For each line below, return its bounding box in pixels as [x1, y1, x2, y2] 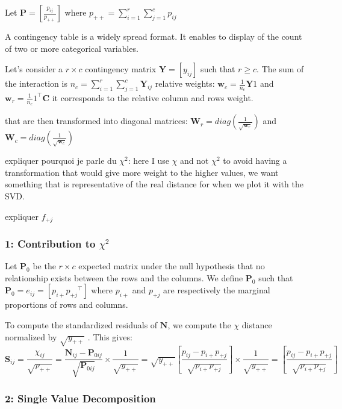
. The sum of [256, 63, 304, 75]
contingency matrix [85, 63, 157, 75]
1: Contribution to [5, 236, 96, 251]
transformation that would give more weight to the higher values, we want [5, 166, 279, 178]
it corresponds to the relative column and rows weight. [52, 91, 253, 104]
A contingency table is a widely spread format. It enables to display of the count [5, 30, 302, 42]
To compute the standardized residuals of [5, 319, 158, 331]
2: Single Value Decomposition [5, 390, 156, 405]
